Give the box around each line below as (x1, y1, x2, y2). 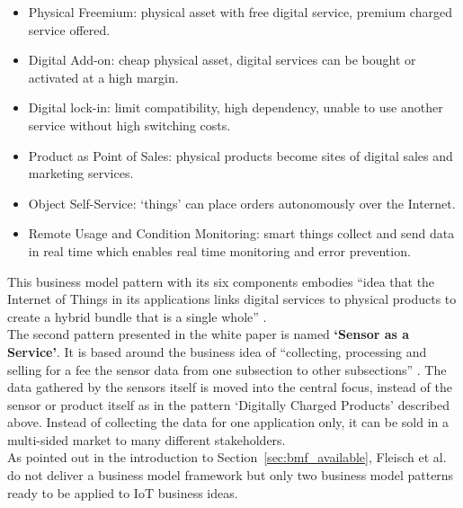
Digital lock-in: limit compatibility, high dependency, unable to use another (28, 98, 443, 117)
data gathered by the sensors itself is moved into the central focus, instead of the (7, 378, 452, 397)
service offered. (28, 20, 111, 39)
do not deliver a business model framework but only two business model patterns (7, 466, 454, 485)
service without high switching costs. (28, 115, 231, 134)
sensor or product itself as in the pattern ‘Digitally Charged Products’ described (7, 395, 450, 414)
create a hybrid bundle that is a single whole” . (7, 307, 267, 325)
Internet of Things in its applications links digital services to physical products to (7, 290, 457, 308)
